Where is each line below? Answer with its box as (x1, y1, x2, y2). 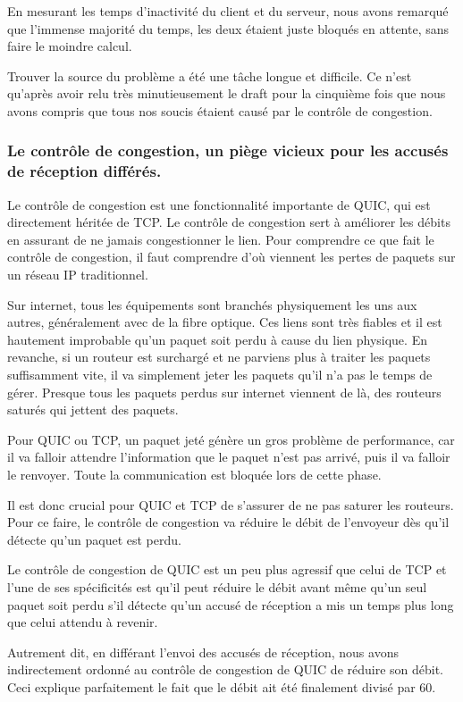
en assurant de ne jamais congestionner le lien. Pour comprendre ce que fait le (7, 230, 434, 248)
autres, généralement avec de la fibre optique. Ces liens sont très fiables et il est (7, 313, 442, 331)
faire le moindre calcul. (7, 37, 132, 55)
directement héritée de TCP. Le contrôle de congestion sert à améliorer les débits (7, 213, 450, 231)
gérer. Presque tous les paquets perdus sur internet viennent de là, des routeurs (7, 382, 442, 401)
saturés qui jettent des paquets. (7, 400, 179, 419)
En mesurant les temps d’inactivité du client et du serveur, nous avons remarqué (7, 2, 449, 20)
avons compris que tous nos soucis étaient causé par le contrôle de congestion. (7, 101, 433, 120)
